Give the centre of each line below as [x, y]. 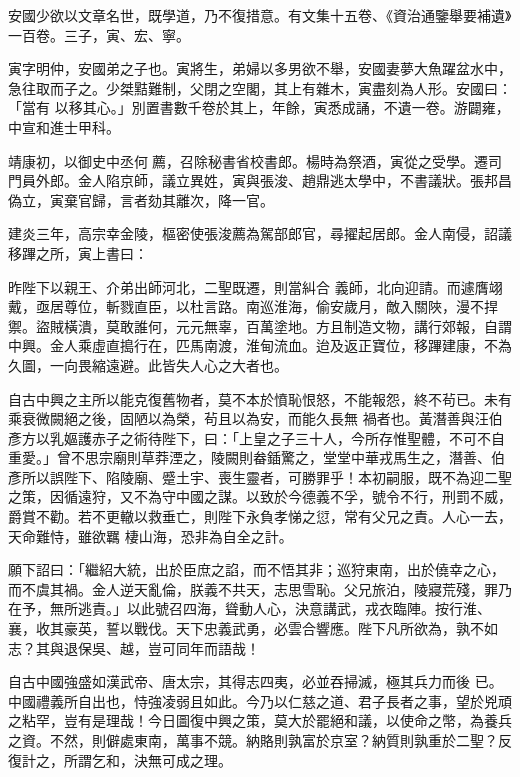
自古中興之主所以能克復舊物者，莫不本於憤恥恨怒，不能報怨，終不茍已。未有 [260, 398]
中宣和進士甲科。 [64, 126]
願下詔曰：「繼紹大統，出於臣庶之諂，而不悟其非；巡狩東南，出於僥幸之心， [256, 569]
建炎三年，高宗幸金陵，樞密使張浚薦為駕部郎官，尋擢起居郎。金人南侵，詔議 [260, 233]
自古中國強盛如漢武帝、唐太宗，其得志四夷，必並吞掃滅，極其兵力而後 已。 [255, 681]
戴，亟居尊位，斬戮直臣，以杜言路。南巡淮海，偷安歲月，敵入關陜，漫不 [246, 306]
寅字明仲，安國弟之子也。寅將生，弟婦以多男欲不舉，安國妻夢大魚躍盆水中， [260, 68]
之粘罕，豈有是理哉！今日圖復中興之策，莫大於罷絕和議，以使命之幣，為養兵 [260, 720]
